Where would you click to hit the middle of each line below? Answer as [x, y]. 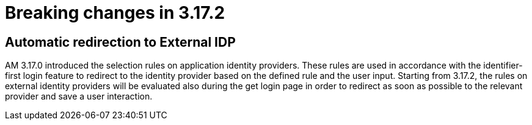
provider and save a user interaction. [79, 96]
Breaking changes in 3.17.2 [115, 13]
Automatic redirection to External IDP [120, 42]
